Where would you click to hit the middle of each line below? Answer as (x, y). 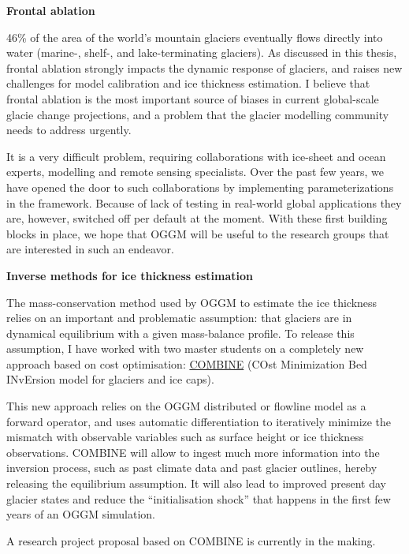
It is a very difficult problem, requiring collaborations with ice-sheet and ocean (196, 156)
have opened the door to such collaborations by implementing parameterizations (200, 187)
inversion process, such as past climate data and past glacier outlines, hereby (192, 468)
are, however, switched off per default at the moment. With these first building (197, 218)
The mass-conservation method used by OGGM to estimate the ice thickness (192, 302)
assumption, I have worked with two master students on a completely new (185, 348)
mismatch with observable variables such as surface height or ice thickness (185, 437)
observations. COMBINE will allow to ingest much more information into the (193, 452)
